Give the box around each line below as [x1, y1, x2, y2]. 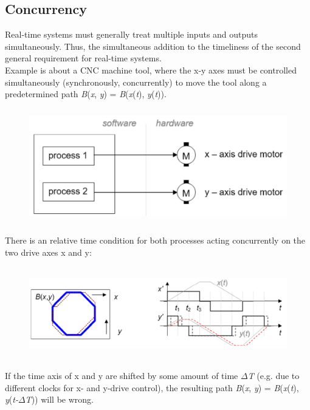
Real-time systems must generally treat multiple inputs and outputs [5, 28, 258, 41]
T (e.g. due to [247, 369, 300, 382]
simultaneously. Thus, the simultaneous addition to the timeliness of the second [5, 39, 301, 52]
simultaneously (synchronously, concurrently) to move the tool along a [5, 75, 267, 88]
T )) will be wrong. [25, 393, 94, 406]
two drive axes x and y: [5, 245, 92, 258]
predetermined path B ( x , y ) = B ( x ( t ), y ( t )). [5, 87, 167, 100]
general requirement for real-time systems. [5, 52, 162, 64]
